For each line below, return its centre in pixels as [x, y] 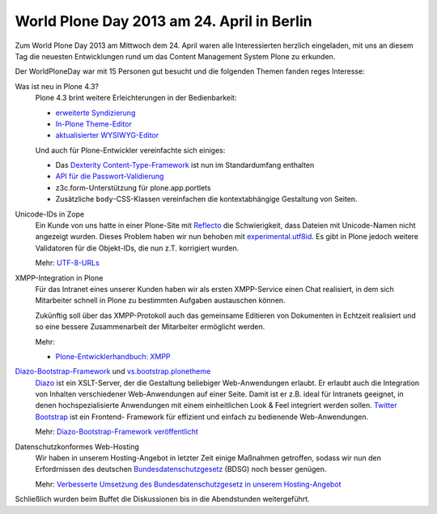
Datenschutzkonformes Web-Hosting [77, 447]
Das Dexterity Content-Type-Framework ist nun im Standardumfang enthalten [185, 165]
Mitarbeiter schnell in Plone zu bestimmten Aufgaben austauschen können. [161, 301]
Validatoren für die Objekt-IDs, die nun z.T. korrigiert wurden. [137, 248]
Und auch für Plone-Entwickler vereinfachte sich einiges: [130, 150]
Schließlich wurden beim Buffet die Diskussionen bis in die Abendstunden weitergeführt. [163, 499]
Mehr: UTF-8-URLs [68, 263]
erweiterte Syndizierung [95, 113]
